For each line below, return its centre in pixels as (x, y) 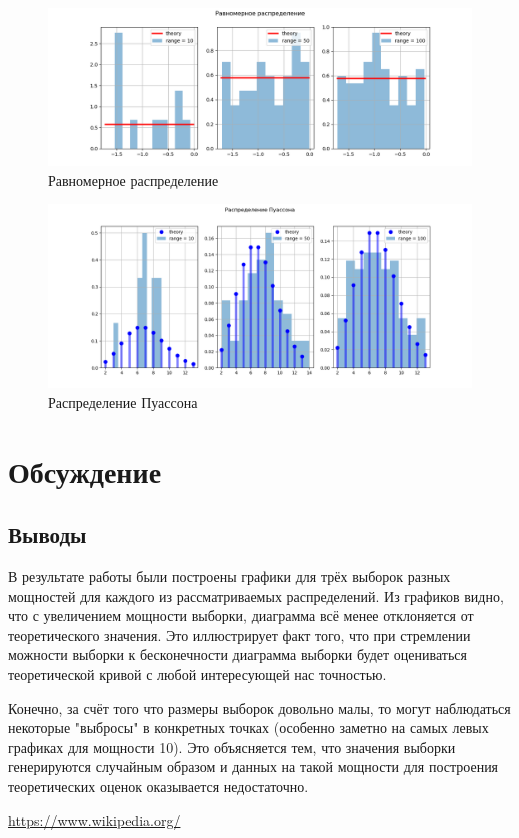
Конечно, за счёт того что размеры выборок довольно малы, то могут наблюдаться (259, 707)
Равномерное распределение (133, 179)
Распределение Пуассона (123, 401)
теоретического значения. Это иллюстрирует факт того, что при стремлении (239, 634)
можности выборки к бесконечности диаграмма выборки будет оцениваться (237, 654)
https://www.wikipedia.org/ (94, 819)
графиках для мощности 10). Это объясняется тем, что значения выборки (232, 746)
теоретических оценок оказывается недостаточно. (158, 785)
